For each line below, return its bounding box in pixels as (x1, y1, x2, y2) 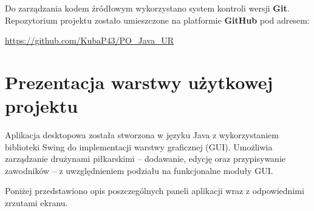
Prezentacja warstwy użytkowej (5, 69, 273, 94)
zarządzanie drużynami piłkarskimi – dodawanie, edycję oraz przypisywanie (5, 152, 286, 165)
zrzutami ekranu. (5, 196, 68, 209)
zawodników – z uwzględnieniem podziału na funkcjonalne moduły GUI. (5, 164, 273, 176)
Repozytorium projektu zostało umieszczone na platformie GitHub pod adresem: (5, 13, 310, 26)
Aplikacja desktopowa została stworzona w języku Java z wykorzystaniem (5, 129, 279, 141)
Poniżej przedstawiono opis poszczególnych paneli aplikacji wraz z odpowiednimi (5, 184, 304, 197)
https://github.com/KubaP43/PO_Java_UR (5, 34, 174, 47)
